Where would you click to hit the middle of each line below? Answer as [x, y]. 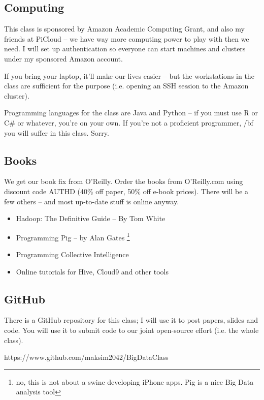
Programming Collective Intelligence [72, 254]
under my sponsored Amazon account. [63, 58]
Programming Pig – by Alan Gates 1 [73, 236]
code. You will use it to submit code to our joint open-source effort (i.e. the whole [131, 330]
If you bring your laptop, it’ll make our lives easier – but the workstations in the [129, 75]
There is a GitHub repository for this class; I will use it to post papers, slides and [131, 320]
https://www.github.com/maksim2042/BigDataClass [86, 357]
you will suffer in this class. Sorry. [57, 132]
